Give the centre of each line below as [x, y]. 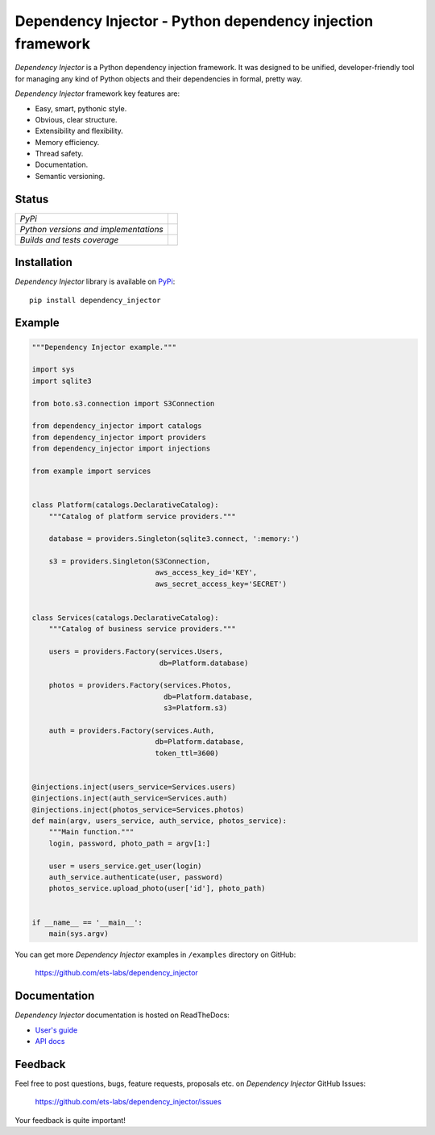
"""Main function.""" [91, 832]
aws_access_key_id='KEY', [206, 573]
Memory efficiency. [67, 142]
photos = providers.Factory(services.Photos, [140, 686]
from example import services [91, 471]
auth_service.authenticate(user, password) [136, 877]
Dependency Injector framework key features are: [97, 94]
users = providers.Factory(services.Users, [136, 652]
